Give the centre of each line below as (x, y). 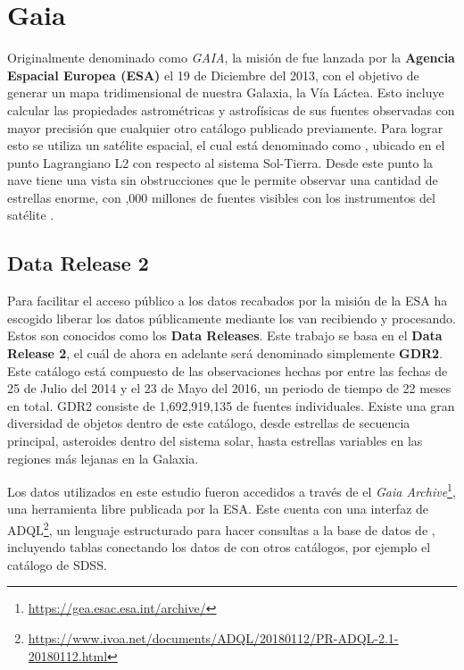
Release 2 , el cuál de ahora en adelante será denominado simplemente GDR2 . (225, 353)
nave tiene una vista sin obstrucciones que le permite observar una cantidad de (223, 180)
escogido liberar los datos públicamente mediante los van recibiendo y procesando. (232, 318)
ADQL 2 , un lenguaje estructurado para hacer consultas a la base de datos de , (221, 528)
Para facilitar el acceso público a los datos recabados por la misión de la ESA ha (228, 301)
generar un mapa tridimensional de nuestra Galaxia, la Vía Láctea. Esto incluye (226, 92)
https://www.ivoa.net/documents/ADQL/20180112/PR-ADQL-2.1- (213, 638)
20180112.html (68, 655)
